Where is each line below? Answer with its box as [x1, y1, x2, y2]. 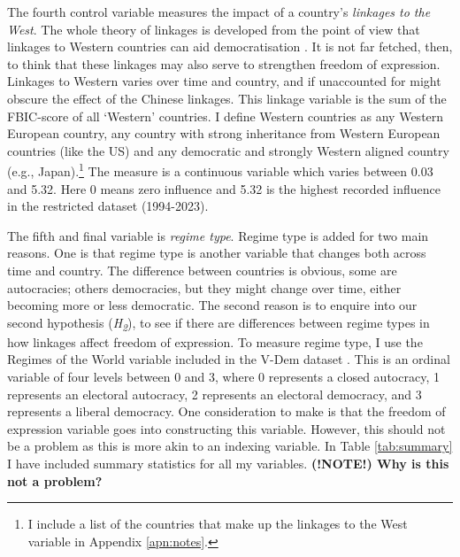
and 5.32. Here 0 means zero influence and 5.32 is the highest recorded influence [7, 179, 441, 197]
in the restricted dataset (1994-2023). [7, 197, 209, 215]
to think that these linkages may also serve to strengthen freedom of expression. [7, 54, 441, 73]
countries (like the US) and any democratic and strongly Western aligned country [7, 141, 449, 159]
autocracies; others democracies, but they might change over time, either [7, 278, 402, 297]
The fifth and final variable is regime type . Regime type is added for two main [7, 226, 429, 244]
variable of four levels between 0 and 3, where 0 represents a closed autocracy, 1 [7, 367, 440, 386]
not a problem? [7, 471, 103, 490]
